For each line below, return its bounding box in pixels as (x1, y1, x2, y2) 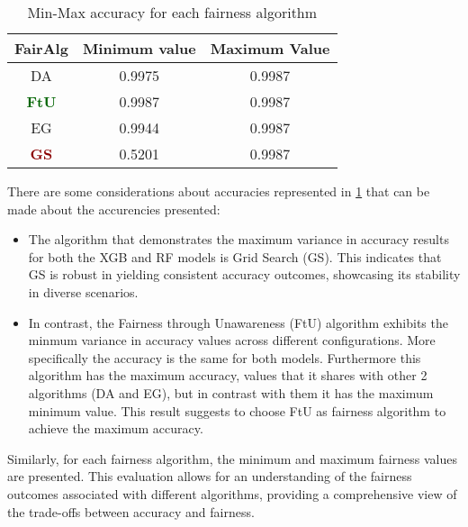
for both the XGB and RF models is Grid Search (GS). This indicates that (28, 247, 442, 266)
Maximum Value (210, 38, 330, 59)
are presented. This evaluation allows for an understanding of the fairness (7, 467, 412, 486)
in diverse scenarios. (28, 282, 139, 301)
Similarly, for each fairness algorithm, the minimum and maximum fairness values (7, 449, 457, 468)
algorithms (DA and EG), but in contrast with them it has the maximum (28, 383, 434, 402)
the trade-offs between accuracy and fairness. (7, 502, 255, 521)
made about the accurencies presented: (7, 199, 220, 218)
